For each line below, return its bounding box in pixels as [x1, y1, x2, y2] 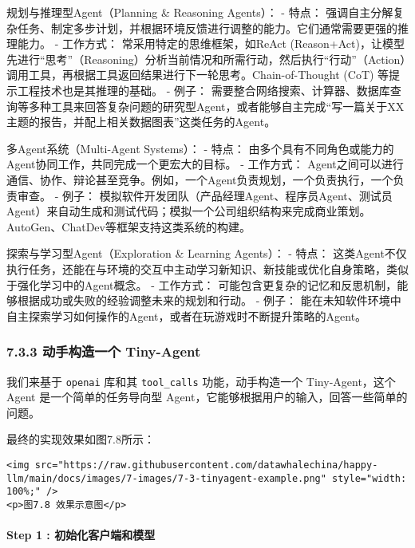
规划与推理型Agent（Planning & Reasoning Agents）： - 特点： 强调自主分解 [6, 4, 393, 20]
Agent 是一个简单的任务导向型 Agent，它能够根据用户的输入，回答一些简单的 [6, 388, 408, 405]
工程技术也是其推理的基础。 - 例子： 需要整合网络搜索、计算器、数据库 [17, 81, 390, 98]
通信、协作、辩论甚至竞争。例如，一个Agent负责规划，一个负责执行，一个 [6, 171, 393, 187]
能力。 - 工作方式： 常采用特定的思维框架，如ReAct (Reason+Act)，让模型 [17, 35, 405, 52]
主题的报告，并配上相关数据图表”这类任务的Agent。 [6, 113, 276, 130]
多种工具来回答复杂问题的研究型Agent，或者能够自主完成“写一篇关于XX [28, 97, 405, 114]
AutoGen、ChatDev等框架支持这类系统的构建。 [6, 218, 251, 235]
